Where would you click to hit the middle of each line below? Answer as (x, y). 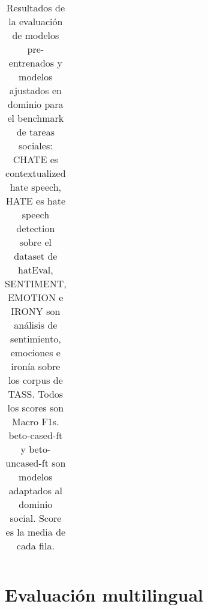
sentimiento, (36, 339)
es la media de (36, 532)
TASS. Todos (36, 394)
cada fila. (35, 546)
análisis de (36, 325)
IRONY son (36, 311)
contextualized (36, 173)
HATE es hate (36, 201)
